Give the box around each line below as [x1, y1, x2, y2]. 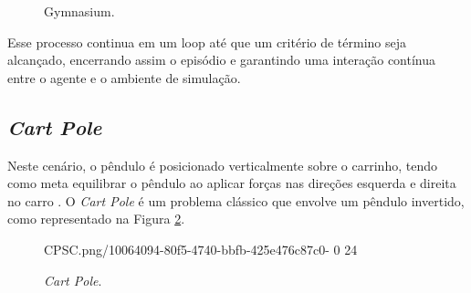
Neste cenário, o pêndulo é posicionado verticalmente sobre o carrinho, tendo [7, 155, 437, 174]
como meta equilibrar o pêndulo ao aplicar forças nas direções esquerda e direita [7, 173, 456, 193]
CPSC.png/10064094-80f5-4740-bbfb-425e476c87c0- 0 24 [44, 239, 358, 258]
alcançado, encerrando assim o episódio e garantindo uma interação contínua [7, 50, 435, 69]
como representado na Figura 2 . [7, 209, 185, 228]
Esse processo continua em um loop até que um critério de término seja [7, 32, 407, 51]
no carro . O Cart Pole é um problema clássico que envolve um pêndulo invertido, [7, 191, 465, 210]
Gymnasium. [44, 2, 115, 20]
